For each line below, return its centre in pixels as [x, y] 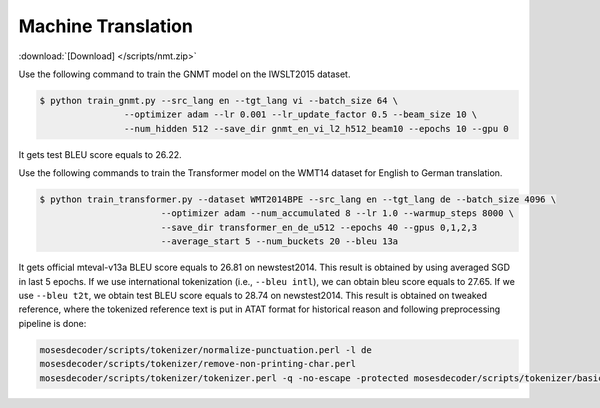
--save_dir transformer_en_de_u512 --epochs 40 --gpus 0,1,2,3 [319, 227]
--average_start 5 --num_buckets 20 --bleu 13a [279, 241]
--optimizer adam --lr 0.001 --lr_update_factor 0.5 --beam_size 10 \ [300, 114]
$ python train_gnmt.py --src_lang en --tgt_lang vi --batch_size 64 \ [219, 100]
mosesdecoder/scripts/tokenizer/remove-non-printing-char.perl [198, 364]
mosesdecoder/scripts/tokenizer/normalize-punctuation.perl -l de [205, 349]
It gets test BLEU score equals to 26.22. [100, 154]
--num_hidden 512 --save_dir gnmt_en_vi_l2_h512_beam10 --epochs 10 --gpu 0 [316, 128]
